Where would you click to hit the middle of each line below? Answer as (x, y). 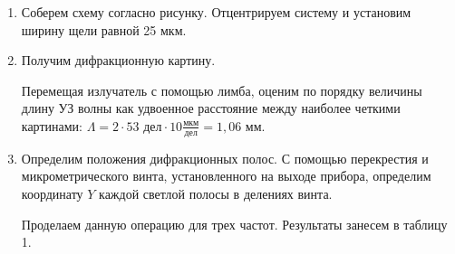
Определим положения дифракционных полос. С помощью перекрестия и (225, 158)
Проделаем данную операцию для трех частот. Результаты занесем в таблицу (234, 224)
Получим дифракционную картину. (118, 60)
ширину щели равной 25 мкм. (104, 29)
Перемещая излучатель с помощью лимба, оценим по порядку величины (222, 90)
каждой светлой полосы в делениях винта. (216, 193)
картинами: (52, 125)
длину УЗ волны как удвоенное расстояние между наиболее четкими (211, 108)
